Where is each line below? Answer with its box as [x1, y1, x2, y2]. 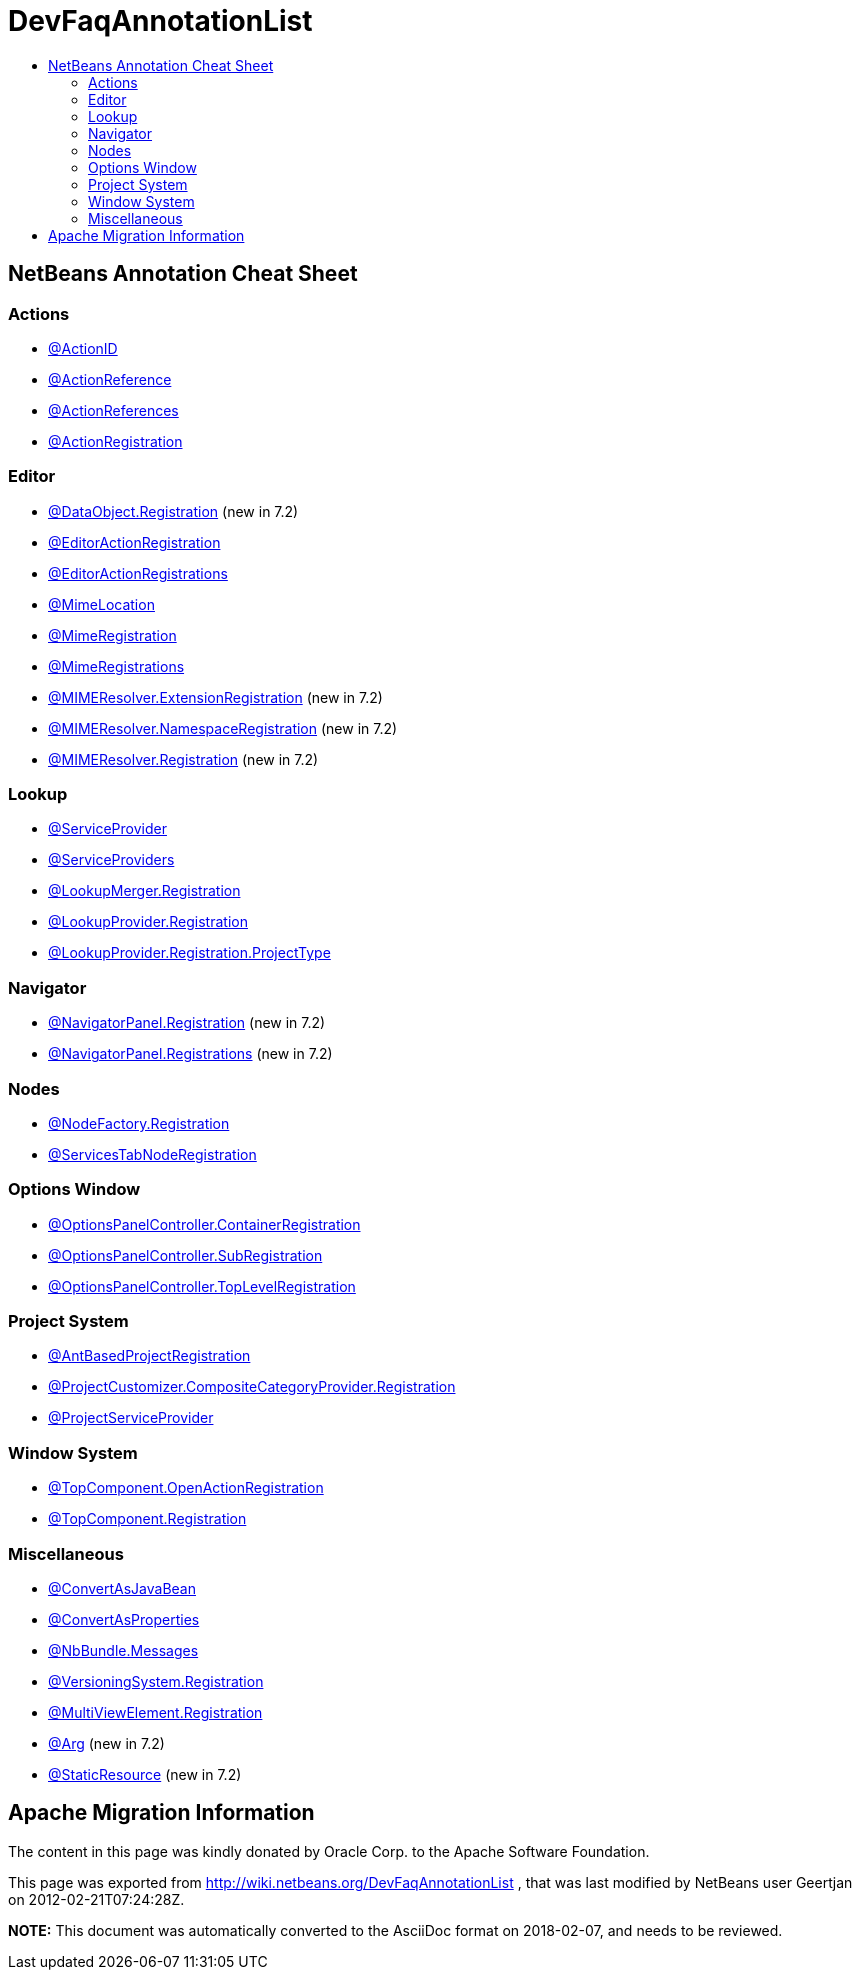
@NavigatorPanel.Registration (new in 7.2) [48, 1014, 326, 1032]
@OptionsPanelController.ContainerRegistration [48, 1215, 361, 1233]
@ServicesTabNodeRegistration [48, 1145, 257, 1163]
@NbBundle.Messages [48, 1641, 199, 1659]
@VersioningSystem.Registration [48, 1672, 264, 1690]
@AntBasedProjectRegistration [48, 1347, 251, 1365]
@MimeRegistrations [48, 657, 185, 675]
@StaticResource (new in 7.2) [48, 1765, 242, 1783]
